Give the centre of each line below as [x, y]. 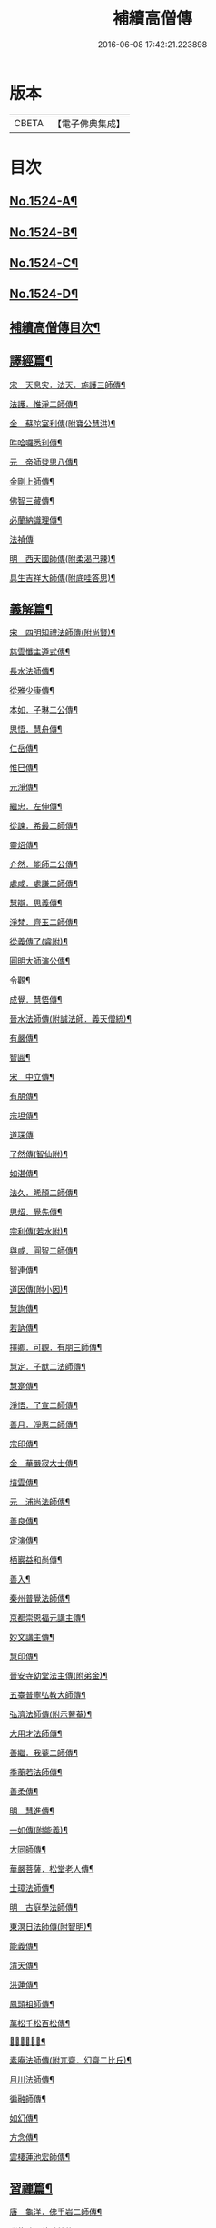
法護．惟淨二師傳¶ [44, 404]
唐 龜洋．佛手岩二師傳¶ [56, 2212]
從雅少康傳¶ [32, 691]
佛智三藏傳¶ [32, 500]
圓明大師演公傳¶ [40, 961]
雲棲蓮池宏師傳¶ [40, 2157]
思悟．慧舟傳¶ [36, 729]
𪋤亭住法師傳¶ [28, 2042]
